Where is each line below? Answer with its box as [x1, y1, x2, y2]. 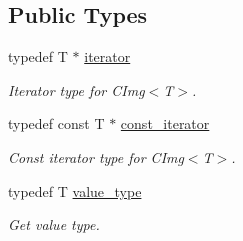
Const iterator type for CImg [8, 146, 184, 167]
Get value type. [8, 214, 100, 235]
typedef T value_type [8, 180, 142, 201]
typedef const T [8, 113, 105, 134]
